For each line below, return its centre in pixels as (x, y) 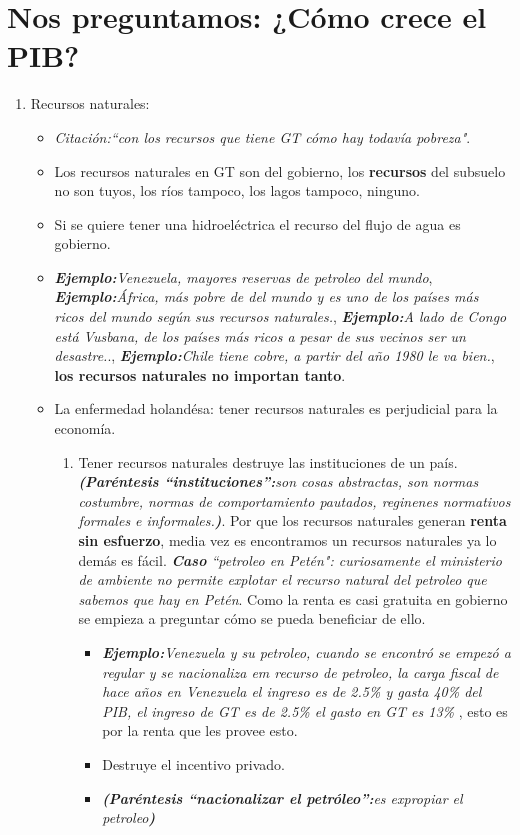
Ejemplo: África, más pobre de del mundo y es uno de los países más (266, 296)
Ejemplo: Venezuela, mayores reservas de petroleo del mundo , (243, 276)
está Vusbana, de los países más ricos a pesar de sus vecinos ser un (260, 335)
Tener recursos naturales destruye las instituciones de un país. (268, 461)
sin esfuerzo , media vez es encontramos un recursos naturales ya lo (287, 540)
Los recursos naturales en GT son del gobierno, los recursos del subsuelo (280, 170)
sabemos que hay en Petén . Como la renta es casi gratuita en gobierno (293, 598)
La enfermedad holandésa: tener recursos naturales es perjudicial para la (276, 408)
